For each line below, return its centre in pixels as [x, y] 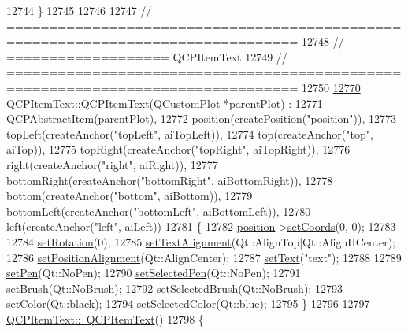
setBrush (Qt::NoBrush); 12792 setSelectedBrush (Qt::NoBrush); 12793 [174, 288]
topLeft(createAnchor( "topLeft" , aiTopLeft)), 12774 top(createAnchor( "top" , [190, 133]
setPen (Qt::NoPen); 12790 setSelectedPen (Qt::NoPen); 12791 [154, 273]
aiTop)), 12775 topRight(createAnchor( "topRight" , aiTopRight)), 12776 [178, 149]
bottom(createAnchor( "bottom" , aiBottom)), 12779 [130, 196]
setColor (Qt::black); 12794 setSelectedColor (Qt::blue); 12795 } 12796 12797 [188, 303]
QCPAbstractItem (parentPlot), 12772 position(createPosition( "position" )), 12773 [201, 118]
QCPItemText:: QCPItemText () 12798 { [105, 318]
